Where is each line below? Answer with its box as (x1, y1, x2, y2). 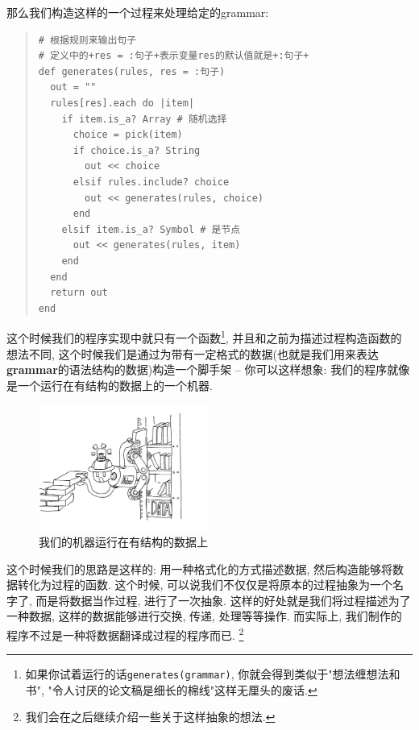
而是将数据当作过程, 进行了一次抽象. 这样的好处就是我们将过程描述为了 (35, 591, 411, 608)
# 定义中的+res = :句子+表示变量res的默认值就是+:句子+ (38, 50, 309, 62)
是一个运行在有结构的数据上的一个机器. (6, 376, 213, 393)
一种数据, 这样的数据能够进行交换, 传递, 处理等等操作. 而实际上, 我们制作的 (6, 608, 402, 624)
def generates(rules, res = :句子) (38, 65, 226, 77)
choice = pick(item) (73, 129, 183, 141)
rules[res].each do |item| (50, 97, 195, 109)
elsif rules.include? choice (73, 176, 230, 188)
